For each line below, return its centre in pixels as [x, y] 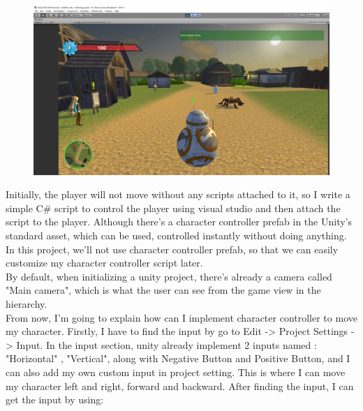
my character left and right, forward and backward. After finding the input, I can [180, 386]
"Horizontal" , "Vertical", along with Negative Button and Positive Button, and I [178, 358]
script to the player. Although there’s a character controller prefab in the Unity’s [179, 222]
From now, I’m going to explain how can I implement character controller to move [181, 317]
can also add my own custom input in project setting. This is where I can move [176, 372]
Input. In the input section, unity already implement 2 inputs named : [166, 344]
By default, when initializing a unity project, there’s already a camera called [169, 276]
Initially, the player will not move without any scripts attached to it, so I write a [178, 194]
